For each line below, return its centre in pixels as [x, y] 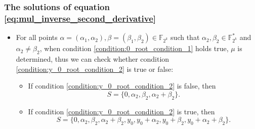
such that [185, 37]
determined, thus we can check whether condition [93, 58]
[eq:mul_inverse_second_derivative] [80, 18]
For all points [37, 37]
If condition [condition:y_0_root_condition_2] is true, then [121, 111]
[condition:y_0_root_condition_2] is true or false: [95, 69]
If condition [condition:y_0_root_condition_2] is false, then [122, 86]
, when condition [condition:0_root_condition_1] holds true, [134, 48]
